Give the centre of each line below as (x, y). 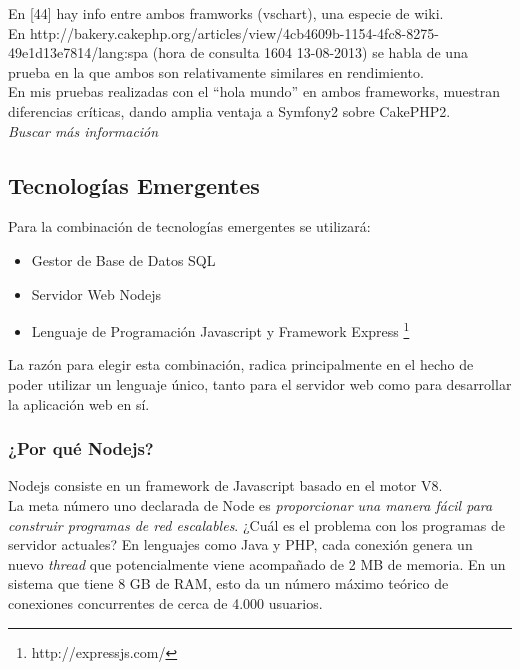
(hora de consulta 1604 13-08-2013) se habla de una (310, 52)
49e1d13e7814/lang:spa (78, 52)
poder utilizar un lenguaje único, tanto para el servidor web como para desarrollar (260, 383)
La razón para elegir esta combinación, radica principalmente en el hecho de (241, 364)
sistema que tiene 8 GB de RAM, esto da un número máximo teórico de (228, 583)
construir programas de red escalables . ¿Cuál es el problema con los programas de (256, 524)
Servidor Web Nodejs (96, 293)
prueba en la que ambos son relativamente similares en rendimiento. (216, 71)
